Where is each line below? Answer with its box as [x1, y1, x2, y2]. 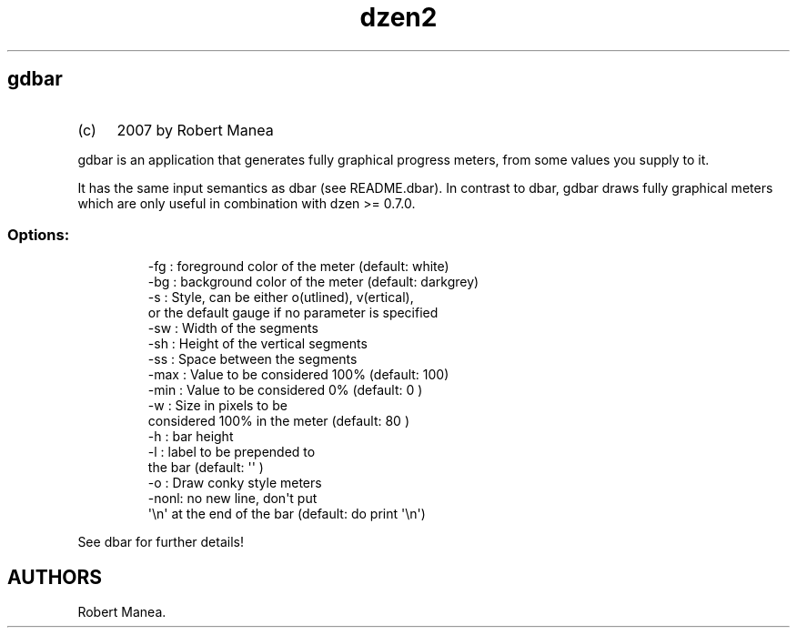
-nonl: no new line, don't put [147, 490, 318, 507]
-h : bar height [147, 428, 234, 445]
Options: [7, 225, 70, 244]
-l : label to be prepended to [147, 444, 316, 460]
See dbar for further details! [77, 534, 244, 550]
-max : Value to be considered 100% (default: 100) [147, 367, 449, 383]
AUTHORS [7, 565, 103, 589]
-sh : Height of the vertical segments [147, 336, 368, 352]
